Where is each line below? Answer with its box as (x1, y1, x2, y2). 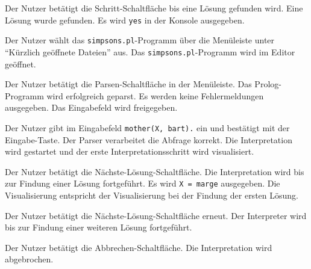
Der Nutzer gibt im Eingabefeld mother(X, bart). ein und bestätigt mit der (5, 121, 290, 134)
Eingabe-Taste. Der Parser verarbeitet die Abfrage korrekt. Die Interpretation (5, 133, 292, 146)
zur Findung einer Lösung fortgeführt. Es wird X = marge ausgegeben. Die (5, 177, 280, 190)
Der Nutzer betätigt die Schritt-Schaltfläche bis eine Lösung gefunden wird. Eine (5, 2, 303, 14)
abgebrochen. (5, 253, 54, 265)
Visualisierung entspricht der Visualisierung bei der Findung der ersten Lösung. (5, 189, 298, 202)
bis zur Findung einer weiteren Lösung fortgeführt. (5, 221, 192, 233)
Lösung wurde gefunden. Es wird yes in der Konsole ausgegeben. (5, 13, 245, 26)
